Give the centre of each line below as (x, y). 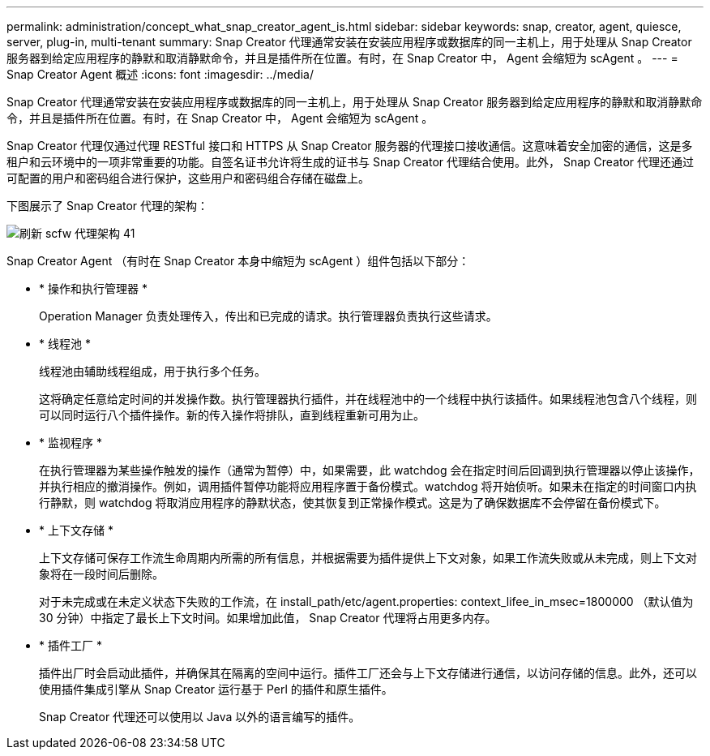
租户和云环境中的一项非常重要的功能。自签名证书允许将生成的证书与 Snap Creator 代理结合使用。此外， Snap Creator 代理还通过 (351, 162)
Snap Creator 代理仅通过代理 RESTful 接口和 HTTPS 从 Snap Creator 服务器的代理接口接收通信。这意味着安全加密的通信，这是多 (350, 146)
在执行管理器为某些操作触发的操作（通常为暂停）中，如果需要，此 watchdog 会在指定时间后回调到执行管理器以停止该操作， (370, 470)
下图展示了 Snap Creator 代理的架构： (108, 206)
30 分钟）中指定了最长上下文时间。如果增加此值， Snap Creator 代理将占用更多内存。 (268, 618)
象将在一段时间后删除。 (101, 574)
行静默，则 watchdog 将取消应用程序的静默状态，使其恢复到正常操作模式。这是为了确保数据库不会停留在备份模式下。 (353, 503)
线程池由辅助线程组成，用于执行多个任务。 (152, 371)
